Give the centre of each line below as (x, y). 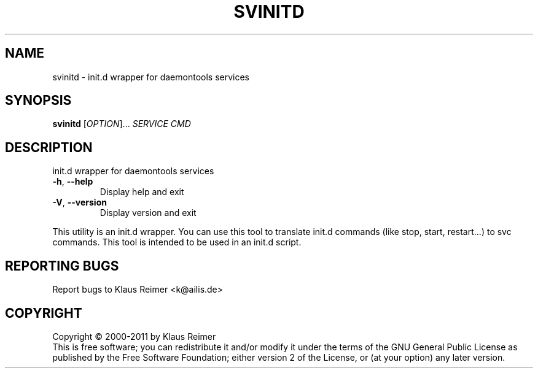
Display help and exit (142, 192)
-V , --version (80, 202)
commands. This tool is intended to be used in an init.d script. (177, 242)
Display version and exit (148, 213)
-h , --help (73, 182)
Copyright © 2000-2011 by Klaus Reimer (134, 336)
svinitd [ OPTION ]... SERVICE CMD (122, 124)
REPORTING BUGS (62, 266)
